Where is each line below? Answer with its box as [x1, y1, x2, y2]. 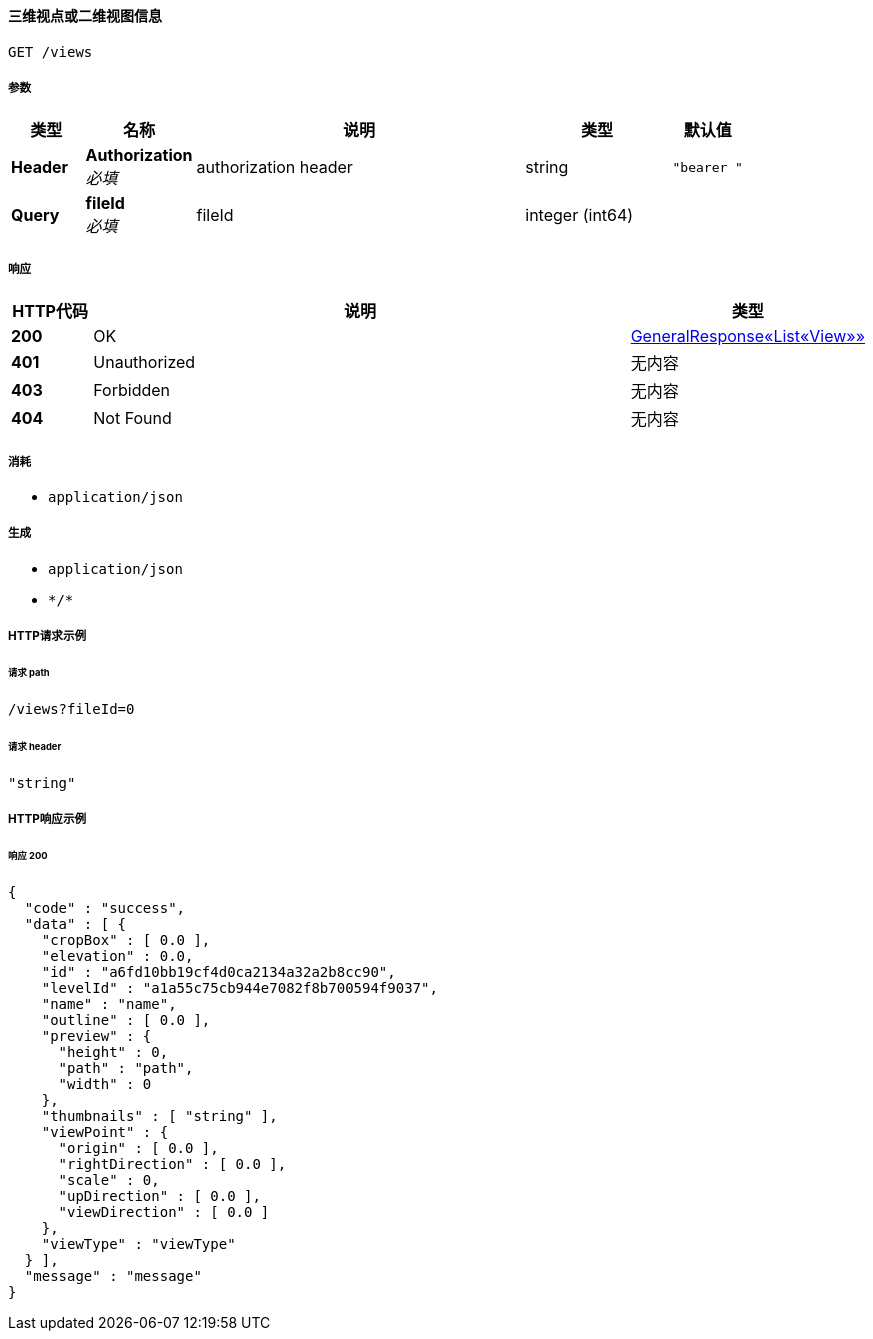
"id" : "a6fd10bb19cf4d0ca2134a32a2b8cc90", [41, 963, 396, 980]
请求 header [8, 740, 62, 752]
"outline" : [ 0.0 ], [41, 1011, 211, 1028]
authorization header [196, 157, 353, 178]
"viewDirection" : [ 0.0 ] [58, 1203, 270, 1220]
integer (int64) [525, 205, 634, 226]
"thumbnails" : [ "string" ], [41, 1107, 278, 1124]
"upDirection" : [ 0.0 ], [58, 1187, 261, 1204]
